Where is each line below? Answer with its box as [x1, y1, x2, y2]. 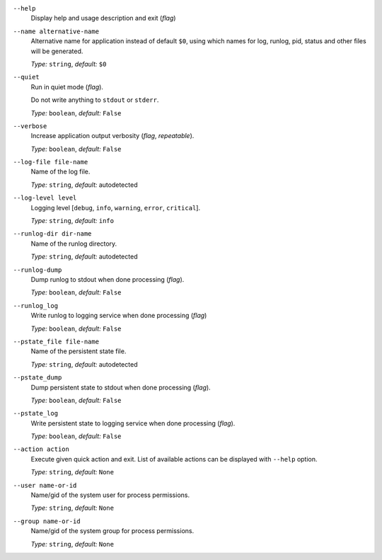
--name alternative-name [13, 27, 99, 35]
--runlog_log [13, 302, 59, 309]
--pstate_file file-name [13, 337, 99, 345]
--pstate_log [13, 409, 59, 418]
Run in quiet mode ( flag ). [30, 82, 104, 91]
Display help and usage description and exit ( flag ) [30, 14, 176, 23]
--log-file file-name [13, 158, 88, 166]
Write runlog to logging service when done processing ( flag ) [30, 312, 207, 320]
